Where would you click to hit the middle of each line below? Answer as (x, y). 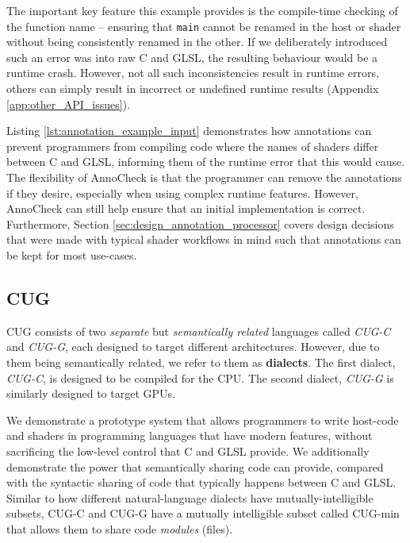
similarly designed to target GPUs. (91, 393)
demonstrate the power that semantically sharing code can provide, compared (195, 466)
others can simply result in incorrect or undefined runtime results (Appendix (193, 89)
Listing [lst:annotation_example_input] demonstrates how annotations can (189, 131)
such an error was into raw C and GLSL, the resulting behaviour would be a (192, 57)
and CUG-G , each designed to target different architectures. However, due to (193, 347)
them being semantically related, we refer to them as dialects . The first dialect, (201, 362)
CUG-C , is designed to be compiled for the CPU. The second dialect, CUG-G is (200, 377)
